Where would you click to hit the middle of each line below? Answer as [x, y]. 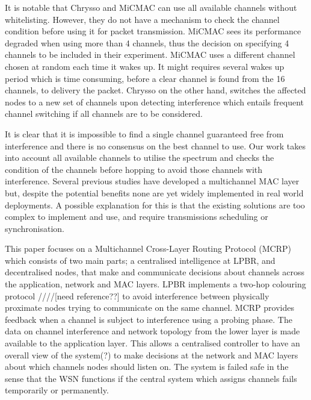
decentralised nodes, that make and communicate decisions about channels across [155, 272]
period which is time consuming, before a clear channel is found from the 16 [145, 78]
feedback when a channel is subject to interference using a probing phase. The [149, 319]
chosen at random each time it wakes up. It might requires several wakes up [145, 66]
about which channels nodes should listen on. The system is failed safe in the [147, 367]
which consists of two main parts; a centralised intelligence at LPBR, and [140, 260]
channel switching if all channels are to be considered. [104, 114]
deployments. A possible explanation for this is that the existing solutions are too [155, 205]
